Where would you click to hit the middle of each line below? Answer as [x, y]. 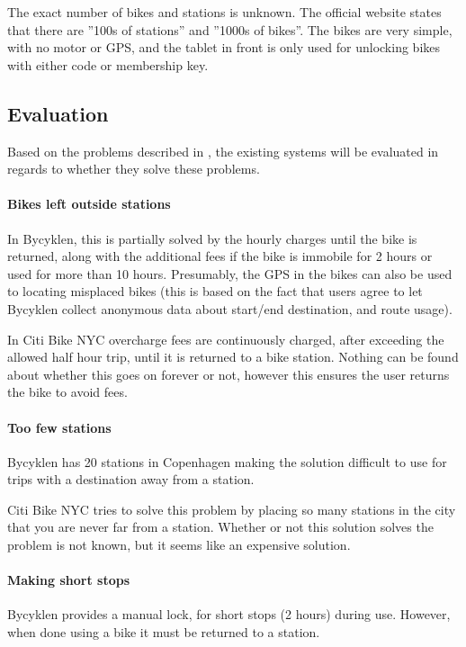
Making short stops [69, 580]
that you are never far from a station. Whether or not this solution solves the [220, 527]
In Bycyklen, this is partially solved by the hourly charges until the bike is [212, 238]
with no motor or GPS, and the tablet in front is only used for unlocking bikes [224, 47]
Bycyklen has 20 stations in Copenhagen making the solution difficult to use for [227, 461]
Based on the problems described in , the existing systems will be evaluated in [223, 151]
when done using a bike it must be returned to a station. [164, 632]
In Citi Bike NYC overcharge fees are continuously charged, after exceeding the [226, 339]
